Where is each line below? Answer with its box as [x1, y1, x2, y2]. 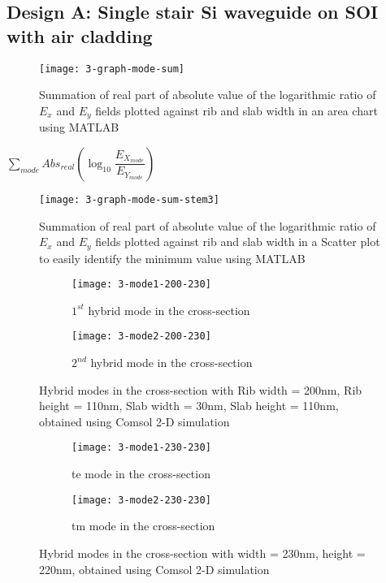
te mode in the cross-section [72, 465, 210, 482]
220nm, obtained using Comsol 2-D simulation [39, 560, 270, 577]
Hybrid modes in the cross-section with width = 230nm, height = [39, 544, 366, 561]
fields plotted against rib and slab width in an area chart [95, 101, 378, 119]
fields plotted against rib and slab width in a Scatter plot [95, 233, 380, 250]
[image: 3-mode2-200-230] [72, 330, 211, 343]
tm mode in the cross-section [72, 517, 215, 534]
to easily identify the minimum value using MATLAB [39, 249, 306, 266]
